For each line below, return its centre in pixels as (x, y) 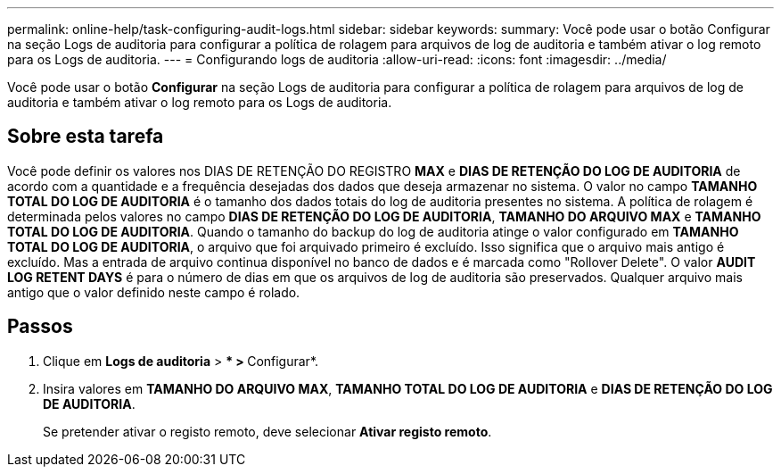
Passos (40, 327)
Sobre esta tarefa (86, 137)
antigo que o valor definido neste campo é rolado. (154, 292)
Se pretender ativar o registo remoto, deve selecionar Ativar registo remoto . (267, 431)
